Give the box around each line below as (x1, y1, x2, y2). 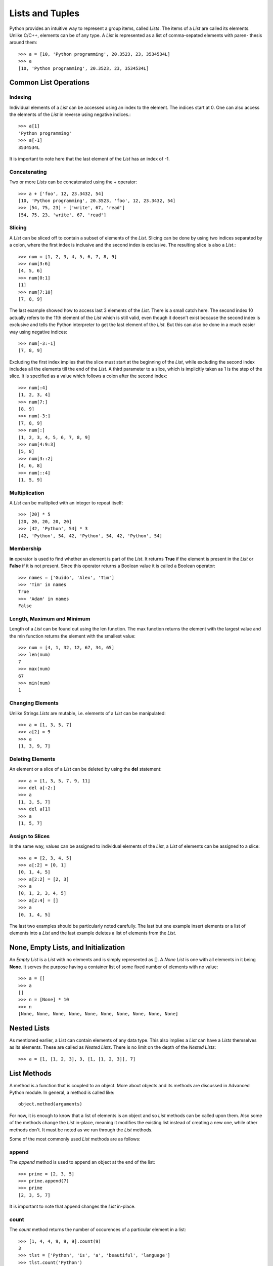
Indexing (9, 94, 31, 101)
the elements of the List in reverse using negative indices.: (9, 111, 131, 117)
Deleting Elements (9, 755, 56, 762)
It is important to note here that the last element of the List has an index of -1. (9, 156, 170, 162)
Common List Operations (9, 78, 90, 87)
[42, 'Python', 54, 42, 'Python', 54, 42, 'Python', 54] (18, 533, 163, 539)
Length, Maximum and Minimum (9, 615, 90, 622)
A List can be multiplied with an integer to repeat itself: (9, 500, 123, 506)
